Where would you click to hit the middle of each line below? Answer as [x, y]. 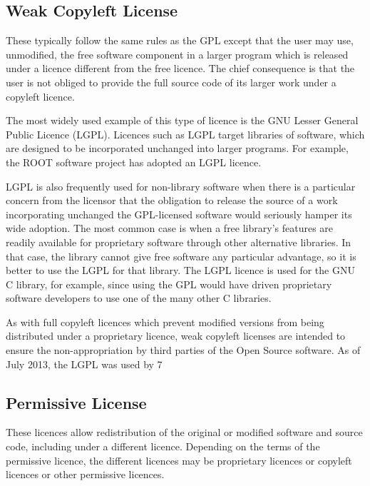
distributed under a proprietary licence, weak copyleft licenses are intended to [176, 336]
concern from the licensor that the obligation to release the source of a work [172, 200]
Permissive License [76, 402]
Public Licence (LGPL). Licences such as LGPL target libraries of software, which [185, 134]
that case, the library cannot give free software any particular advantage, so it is [181, 256]
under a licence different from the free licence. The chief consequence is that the [180, 68]
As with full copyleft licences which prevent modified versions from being [165, 322]
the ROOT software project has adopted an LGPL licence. [134, 162]
